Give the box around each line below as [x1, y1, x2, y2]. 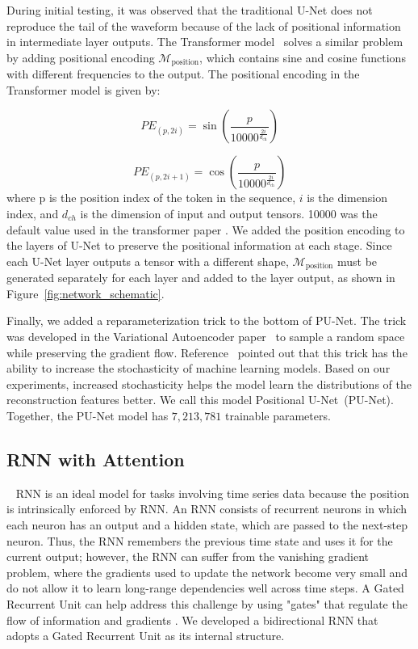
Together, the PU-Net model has [6, 407, 169, 424]
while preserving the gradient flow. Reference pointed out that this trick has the [6, 343, 408, 360]
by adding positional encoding [6, 48, 155, 65]
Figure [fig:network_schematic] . [6, 284, 165, 301]
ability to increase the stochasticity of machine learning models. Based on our [6, 360, 391, 377]
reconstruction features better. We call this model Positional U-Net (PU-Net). [6, 391, 394, 408]
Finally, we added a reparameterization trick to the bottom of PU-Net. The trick [6, 312, 407, 329]
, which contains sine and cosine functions [199, 48, 406, 65]
